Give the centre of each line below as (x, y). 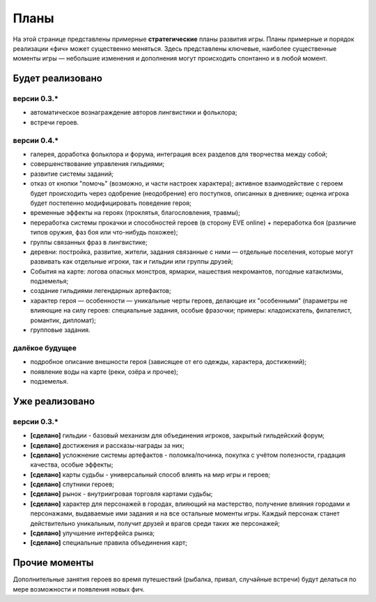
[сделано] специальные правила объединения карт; (109, 543)
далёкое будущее (45, 347)
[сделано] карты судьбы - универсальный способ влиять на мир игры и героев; (150, 474)
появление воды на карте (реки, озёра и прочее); (104, 371)
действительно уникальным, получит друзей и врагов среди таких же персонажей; (155, 523)
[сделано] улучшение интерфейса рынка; (93, 533)
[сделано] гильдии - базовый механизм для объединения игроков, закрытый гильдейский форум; (178, 435)
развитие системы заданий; (72, 174)
